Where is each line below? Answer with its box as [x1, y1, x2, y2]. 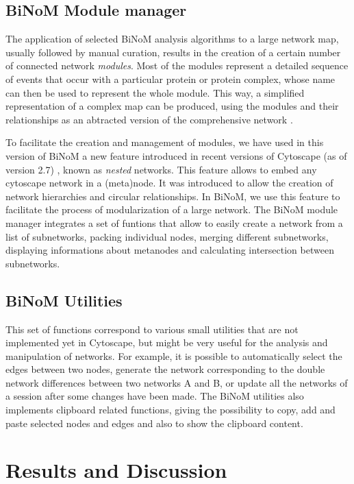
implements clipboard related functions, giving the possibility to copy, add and [5, 402, 336, 417]
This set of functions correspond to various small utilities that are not [5, 322, 299, 336]
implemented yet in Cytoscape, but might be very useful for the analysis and [5, 335, 328, 350]
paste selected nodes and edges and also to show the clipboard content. [5, 415, 303, 430]
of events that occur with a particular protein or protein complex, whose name [5, 71, 336, 86]
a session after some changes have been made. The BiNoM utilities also [5, 389, 304, 403]
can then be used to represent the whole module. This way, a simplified [5, 85, 305, 99]
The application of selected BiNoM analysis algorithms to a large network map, [5, 32, 339, 46]
